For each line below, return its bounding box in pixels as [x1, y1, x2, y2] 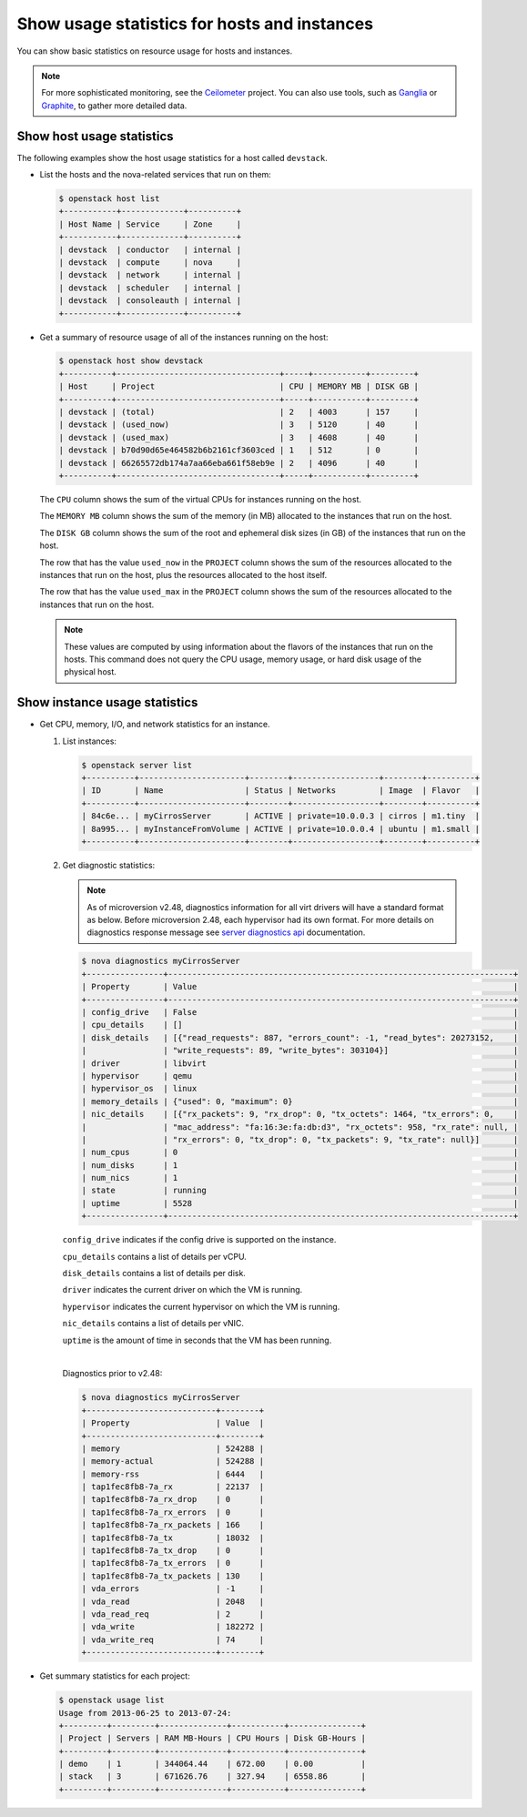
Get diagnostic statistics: [62, 859, 156, 870]
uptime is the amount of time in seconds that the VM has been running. [62, 1335, 332, 1345]
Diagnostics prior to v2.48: [62, 1368, 163, 1379]
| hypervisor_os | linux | [81, 1083, 519, 1094]
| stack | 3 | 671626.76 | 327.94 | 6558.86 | [58, 1771, 367, 1781]
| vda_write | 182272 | [81, 1621, 264, 1632]
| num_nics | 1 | [81, 1172, 519, 1183]
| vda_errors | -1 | [81, 1584, 264, 1594]
